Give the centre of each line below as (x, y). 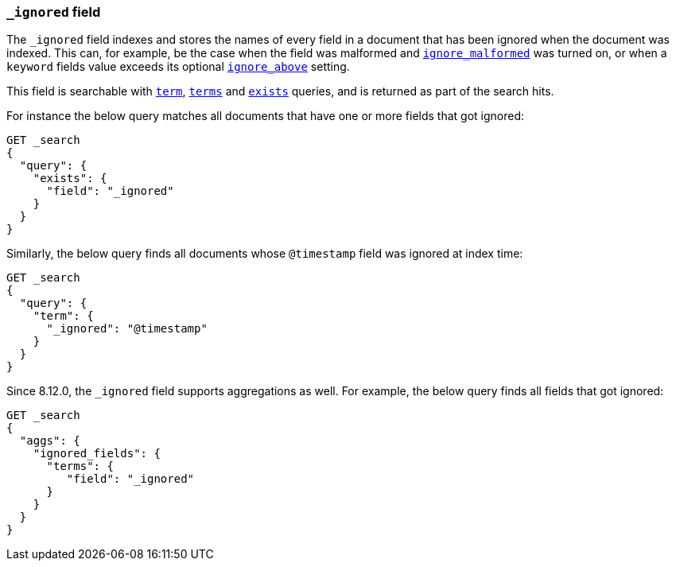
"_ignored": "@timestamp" (127, 329)
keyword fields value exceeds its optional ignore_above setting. (178, 67)
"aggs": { (50, 441)
